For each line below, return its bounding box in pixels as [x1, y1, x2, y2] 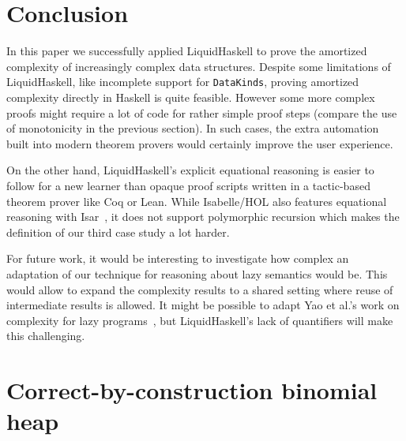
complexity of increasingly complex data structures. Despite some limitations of [6, 58, 391, 74]
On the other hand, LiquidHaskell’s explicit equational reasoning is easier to [6, 162, 374, 178]
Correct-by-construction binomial [6, 374, 378, 406]
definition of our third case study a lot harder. [6, 223, 230, 240]
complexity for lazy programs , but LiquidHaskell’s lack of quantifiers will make [6, 312, 393, 328]
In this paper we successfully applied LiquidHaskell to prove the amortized [6, 43, 367, 59]
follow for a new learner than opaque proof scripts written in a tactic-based [6, 177, 370, 193]
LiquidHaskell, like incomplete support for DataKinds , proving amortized [6, 73, 359, 90]
